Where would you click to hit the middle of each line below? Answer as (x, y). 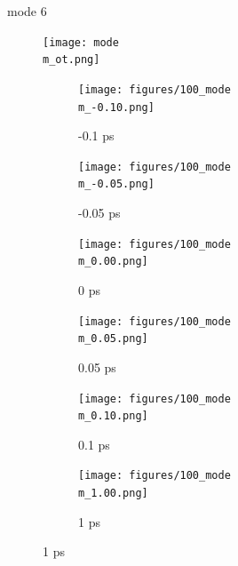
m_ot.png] (71, 60)
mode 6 (27, 11)
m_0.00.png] (113, 262)
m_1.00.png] (113, 494)
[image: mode (81, 42)
